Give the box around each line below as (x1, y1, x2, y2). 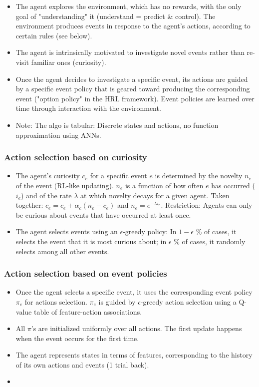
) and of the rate (21, 190, 72, 200)
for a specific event (90, 170, 147, 181)
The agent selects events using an (15, 226, 118, 237)
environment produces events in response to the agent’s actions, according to (15, 20, 251, 31)
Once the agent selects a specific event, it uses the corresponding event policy (15, 287, 253, 297)
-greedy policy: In (123, 226, 177, 237)
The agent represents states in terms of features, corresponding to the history (15, 350, 253, 360)
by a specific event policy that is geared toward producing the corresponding (15, 83, 250, 94)
